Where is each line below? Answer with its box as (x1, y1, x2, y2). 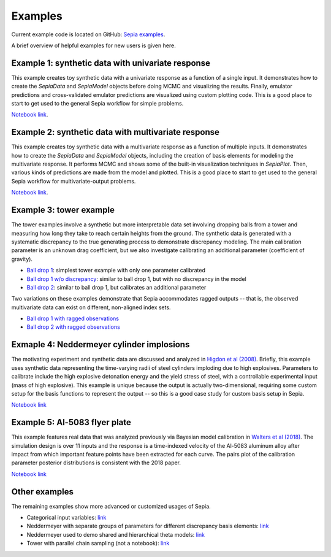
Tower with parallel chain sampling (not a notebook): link (26, 540, 170, 547)
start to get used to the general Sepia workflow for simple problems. (11, 100, 184, 107)
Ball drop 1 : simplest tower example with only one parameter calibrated (26, 267, 205, 274)
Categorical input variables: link (26, 514, 107, 521)
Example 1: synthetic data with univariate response (11, 58, 211, 68)
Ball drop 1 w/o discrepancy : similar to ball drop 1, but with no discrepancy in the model (26, 275, 246, 282)
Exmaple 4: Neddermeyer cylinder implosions (11, 339, 190, 350)
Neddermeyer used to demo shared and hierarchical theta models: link (26, 531, 205, 538)
